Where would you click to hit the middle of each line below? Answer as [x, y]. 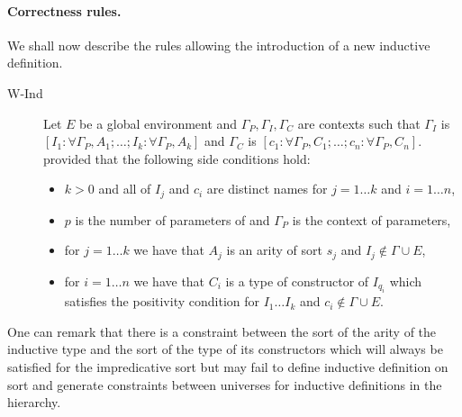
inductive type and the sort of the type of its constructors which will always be [225, 349]
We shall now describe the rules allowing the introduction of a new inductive [219, 45]
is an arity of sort [274, 250]
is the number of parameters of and [172, 219]
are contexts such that [359, 123]
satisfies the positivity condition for [162, 301]
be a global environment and [159, 123]
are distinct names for [267, 189]
